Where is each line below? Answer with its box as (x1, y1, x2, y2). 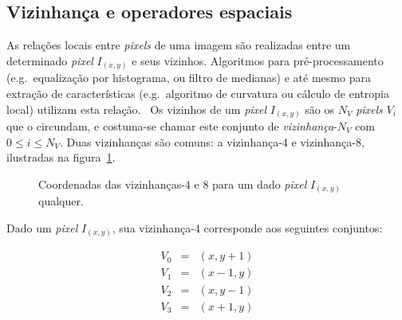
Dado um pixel (6, 219, 78, 236)
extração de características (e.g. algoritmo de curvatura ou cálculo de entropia (6, 84, 389, 101)
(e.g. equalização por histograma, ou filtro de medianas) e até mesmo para (6, 69, 371, 86)
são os (305, 100, 335, 117)
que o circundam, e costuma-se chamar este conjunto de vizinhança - (6, 118, 337, 135)
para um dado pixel (212, 175, 307, 192)
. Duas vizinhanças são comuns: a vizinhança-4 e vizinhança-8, (59, 133, 365, 150)
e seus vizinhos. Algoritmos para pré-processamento (132, 52, 384, 68)
